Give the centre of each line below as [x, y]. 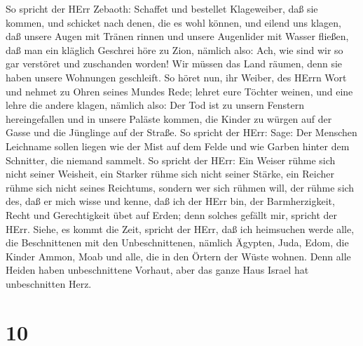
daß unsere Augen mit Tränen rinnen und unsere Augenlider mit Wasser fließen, [177, 36]
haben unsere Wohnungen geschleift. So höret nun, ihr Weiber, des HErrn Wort [176, 77]
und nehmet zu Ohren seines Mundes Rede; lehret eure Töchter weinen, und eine [179, 91]
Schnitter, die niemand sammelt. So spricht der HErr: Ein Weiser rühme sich [171, 160]
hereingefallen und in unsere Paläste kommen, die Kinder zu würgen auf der [169, 118]
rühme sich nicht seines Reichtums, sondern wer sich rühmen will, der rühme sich [180, 187]
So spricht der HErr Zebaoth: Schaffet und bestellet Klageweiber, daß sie [162, 8]
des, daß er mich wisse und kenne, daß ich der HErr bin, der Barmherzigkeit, [170, 201]
